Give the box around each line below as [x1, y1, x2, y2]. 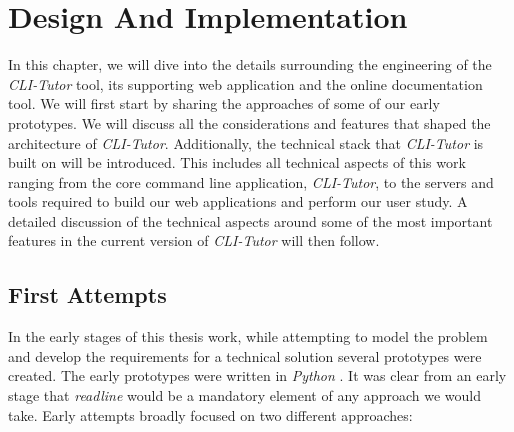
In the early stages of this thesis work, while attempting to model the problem [8, 326, 488, 347]
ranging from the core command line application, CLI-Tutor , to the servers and [8, 171, 494, 192]
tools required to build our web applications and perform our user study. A [8, 191, 468, 212]
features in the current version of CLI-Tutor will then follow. [8, 230, 380, 251]
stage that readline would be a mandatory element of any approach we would [8, 385, 481, 406]
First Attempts [8, 279, 167, 310]
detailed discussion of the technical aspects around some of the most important [8, 210, 493, 231]
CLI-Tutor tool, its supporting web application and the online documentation [8, 73, 483, 94]
